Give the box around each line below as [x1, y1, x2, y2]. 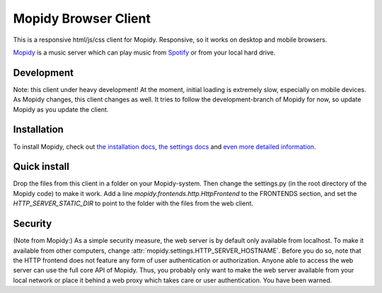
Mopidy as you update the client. [13, 105, 109, 113]
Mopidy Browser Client [13, 11, 151, 26]
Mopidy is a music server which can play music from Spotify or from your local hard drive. [13, 48, 276, 57]
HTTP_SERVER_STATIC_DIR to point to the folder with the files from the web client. [13, 199, 254, 208]
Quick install [13, 161, 70, 173]
